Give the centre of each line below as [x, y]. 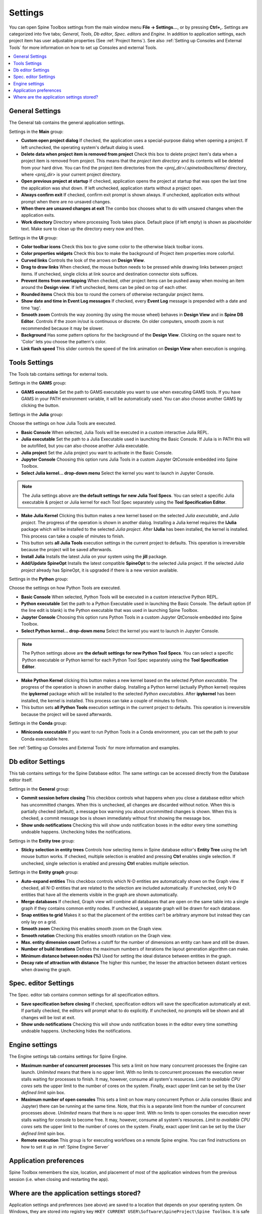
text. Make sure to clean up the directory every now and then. [83, 229]
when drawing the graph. [46, 969]
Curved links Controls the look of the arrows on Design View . [83, 260]
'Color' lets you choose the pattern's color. [64, 342]
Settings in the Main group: [36, 132]
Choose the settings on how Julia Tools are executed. [63, 423]
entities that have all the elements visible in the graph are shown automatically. [100, 895]
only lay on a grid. [39, 922]
